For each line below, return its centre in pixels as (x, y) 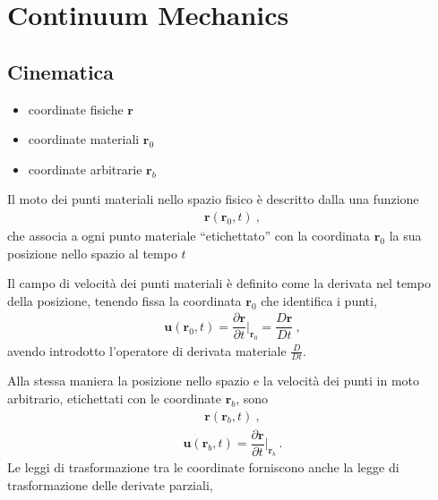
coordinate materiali (84, 139)
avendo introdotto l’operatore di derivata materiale (147, 350)
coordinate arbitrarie (85, 169)
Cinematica (61, 71)
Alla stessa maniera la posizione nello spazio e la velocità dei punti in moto (214, 381)
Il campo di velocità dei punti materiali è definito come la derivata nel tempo (219, 283)
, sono (252, 398)
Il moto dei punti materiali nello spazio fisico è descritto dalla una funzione (213, 199)
